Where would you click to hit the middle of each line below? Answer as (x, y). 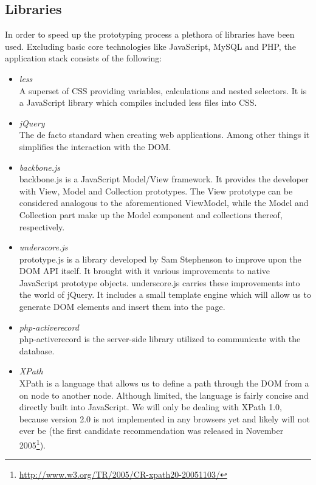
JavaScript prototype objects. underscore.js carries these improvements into (160, 282)
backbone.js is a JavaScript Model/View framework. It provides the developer (164, 179)
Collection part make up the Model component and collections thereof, (151, 214)
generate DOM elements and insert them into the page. (122, 307)
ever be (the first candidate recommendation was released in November (151, 431)
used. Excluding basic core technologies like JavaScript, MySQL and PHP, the (150, 46)
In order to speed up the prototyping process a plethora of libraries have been (150, 34)
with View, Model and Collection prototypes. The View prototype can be (156, 191)
